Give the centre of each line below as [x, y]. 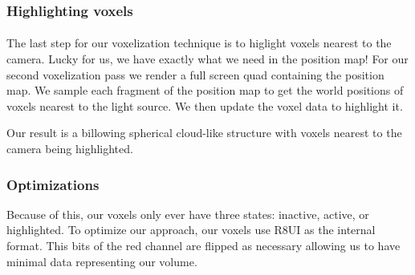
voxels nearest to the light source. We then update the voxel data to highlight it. [205, 105]
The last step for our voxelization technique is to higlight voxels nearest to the [199, 43]
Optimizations [53, 184]
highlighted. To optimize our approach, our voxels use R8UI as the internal [191, 230]
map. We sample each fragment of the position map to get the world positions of [205, 90]
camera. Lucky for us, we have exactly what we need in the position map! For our [207, 59]
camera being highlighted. [70, 148]
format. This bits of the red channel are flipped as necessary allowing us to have [203, 245]
